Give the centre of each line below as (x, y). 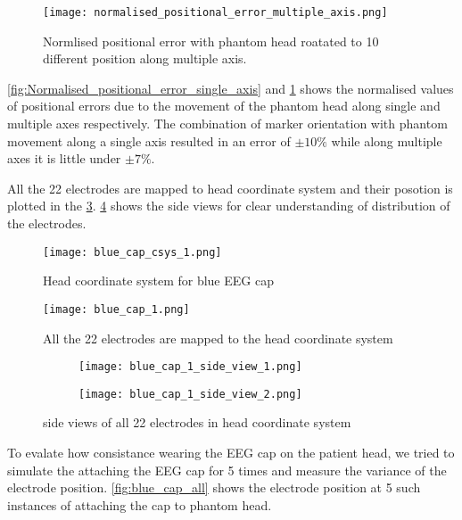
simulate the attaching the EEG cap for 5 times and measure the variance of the (227, 470)
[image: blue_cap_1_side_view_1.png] (190, 367)
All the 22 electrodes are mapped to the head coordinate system (218, 338)
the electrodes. (47, 223)
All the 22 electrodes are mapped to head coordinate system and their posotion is (230, 188)
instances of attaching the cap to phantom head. (140, 504)
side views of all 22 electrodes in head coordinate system (197, 422)
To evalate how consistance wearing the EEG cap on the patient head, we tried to (231, 452)
